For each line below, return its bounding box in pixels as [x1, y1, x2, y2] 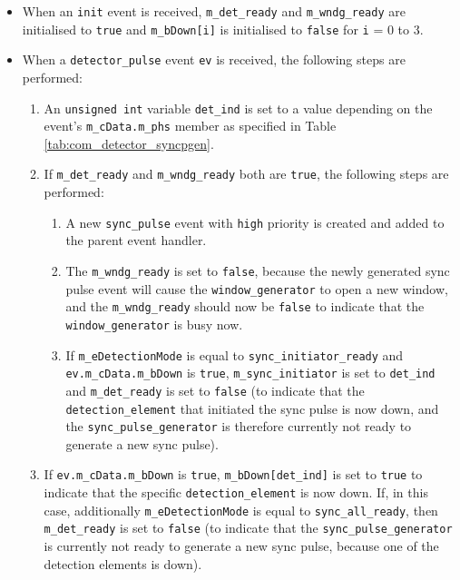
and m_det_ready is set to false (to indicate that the [65, 380, 365, 399]
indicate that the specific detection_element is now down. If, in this [44, 483, 428, 502]
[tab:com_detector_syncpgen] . [44, 133, 214, 152]
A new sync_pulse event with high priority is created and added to [65, 212, 445, 231]
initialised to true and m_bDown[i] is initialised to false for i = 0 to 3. [22, 19, 424, 38]
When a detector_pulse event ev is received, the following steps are [22, 50, 406, 69]
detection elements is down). [44, 554, 202, 573]
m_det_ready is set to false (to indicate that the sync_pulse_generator [44, 518, 453, 537]
